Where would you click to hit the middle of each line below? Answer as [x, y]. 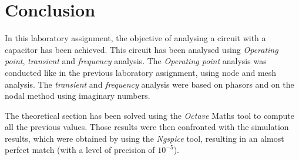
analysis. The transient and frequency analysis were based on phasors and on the [149, 84]
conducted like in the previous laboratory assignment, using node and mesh [141, 72]
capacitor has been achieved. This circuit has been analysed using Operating [142, 49]
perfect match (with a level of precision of [80, 150]
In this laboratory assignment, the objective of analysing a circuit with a [135, 38]
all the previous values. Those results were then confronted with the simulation [147, 127]
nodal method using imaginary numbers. [78, 96]
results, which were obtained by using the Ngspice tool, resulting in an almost [145, 138]
